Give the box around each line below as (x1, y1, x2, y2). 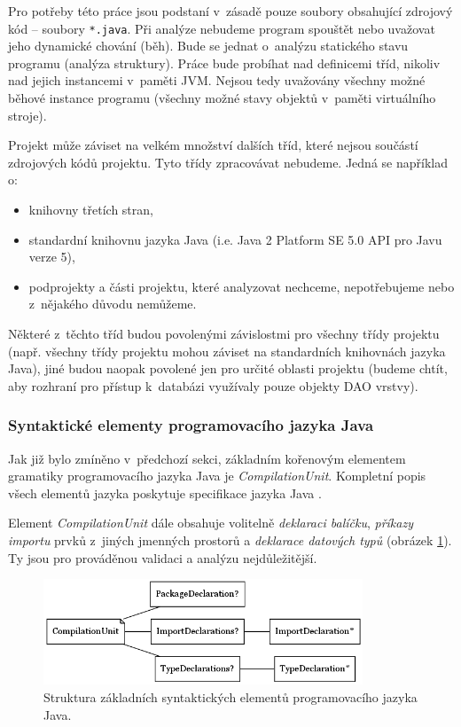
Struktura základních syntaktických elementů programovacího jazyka (43, 688, 418, 707)
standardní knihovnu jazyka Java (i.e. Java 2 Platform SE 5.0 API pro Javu (28, 230, 442, 248)
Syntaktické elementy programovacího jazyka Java (8, 414, 374, 436)
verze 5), (28, 247, 75, 266)
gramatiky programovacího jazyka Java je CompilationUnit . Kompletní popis (8, 466, 426, 485)
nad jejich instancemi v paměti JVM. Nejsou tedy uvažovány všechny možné (8, 71, 426, 90)
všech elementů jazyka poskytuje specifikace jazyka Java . (8, 483, 322, 502)
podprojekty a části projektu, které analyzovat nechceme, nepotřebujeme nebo (28, 277, 455, 295)
